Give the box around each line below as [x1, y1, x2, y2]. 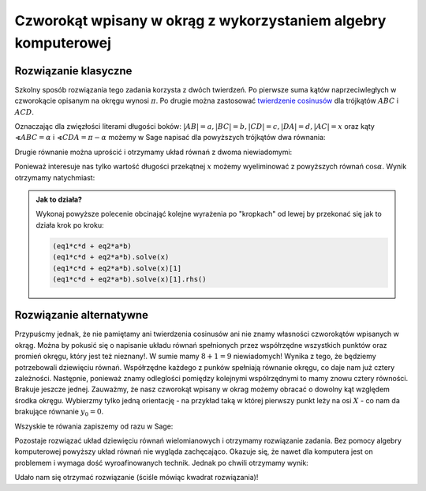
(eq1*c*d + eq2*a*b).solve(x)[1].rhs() [52, 274, 207, 284]
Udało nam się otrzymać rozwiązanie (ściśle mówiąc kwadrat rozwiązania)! [14, 473, 259, 482]
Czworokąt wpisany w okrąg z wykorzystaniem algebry [14, 12, 387, 29]
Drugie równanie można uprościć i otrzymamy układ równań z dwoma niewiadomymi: [14, 147, 293, 157]
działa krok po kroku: [35, 220, 104, 229]
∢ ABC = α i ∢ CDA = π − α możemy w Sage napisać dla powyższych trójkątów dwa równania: [14, 133, 326, 142]
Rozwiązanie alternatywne [14, 308, 149, 322]
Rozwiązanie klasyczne [14, 64, 133, 77]
